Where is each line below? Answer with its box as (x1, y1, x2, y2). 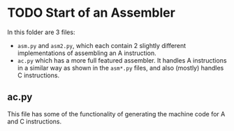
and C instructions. (7, 117, 62, 125)
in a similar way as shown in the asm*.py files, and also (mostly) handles (17, 63, 224, 72)
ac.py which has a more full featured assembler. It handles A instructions (17, 56, 227, 64)
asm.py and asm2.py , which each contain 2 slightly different (17, 41, 187, 49)
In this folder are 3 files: (7, 28, 75, 36)
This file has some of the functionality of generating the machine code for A (7, 109, 226, 118)
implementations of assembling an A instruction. (17, 49, 156, 57)
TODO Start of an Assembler (7, 5, 176, 21)
